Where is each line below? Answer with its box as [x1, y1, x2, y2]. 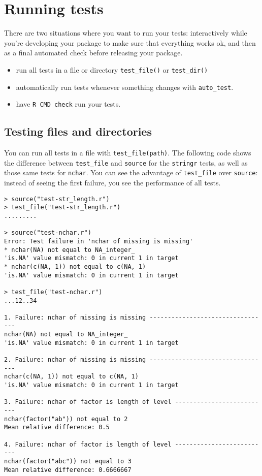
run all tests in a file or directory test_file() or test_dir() [16, 64, 208, 75]
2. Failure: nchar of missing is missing [4, 356, 146, 364]
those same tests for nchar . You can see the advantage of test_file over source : [4, 167, 258, 178]
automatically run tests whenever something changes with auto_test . [16, 81, 234, 92]
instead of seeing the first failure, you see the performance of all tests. [4, 177, 221, 188]
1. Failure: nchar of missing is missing [4, 313, 146, 321]
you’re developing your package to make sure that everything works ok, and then [4, 37, 256, 48]
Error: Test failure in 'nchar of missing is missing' [4, 237, 193, 245]
